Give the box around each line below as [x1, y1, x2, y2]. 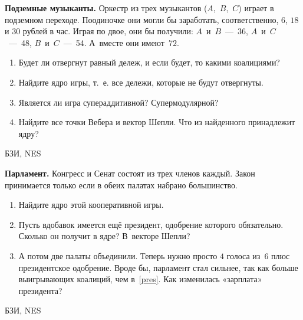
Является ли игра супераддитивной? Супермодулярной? [18, 96, 219, 108]
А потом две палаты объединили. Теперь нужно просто [18, 249, 218, 262]
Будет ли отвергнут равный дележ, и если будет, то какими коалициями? [18, 56, 280, 68]
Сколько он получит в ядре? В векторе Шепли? [18, 230, 190, 242]
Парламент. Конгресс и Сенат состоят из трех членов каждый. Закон [5, 166, 255, 179]
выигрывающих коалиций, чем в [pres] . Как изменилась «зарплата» [18, 273, 262, 285]
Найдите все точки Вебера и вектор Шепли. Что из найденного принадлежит [18, 116, 295, 128]
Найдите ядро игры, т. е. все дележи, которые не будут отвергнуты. [18, 76, 264, 88]
